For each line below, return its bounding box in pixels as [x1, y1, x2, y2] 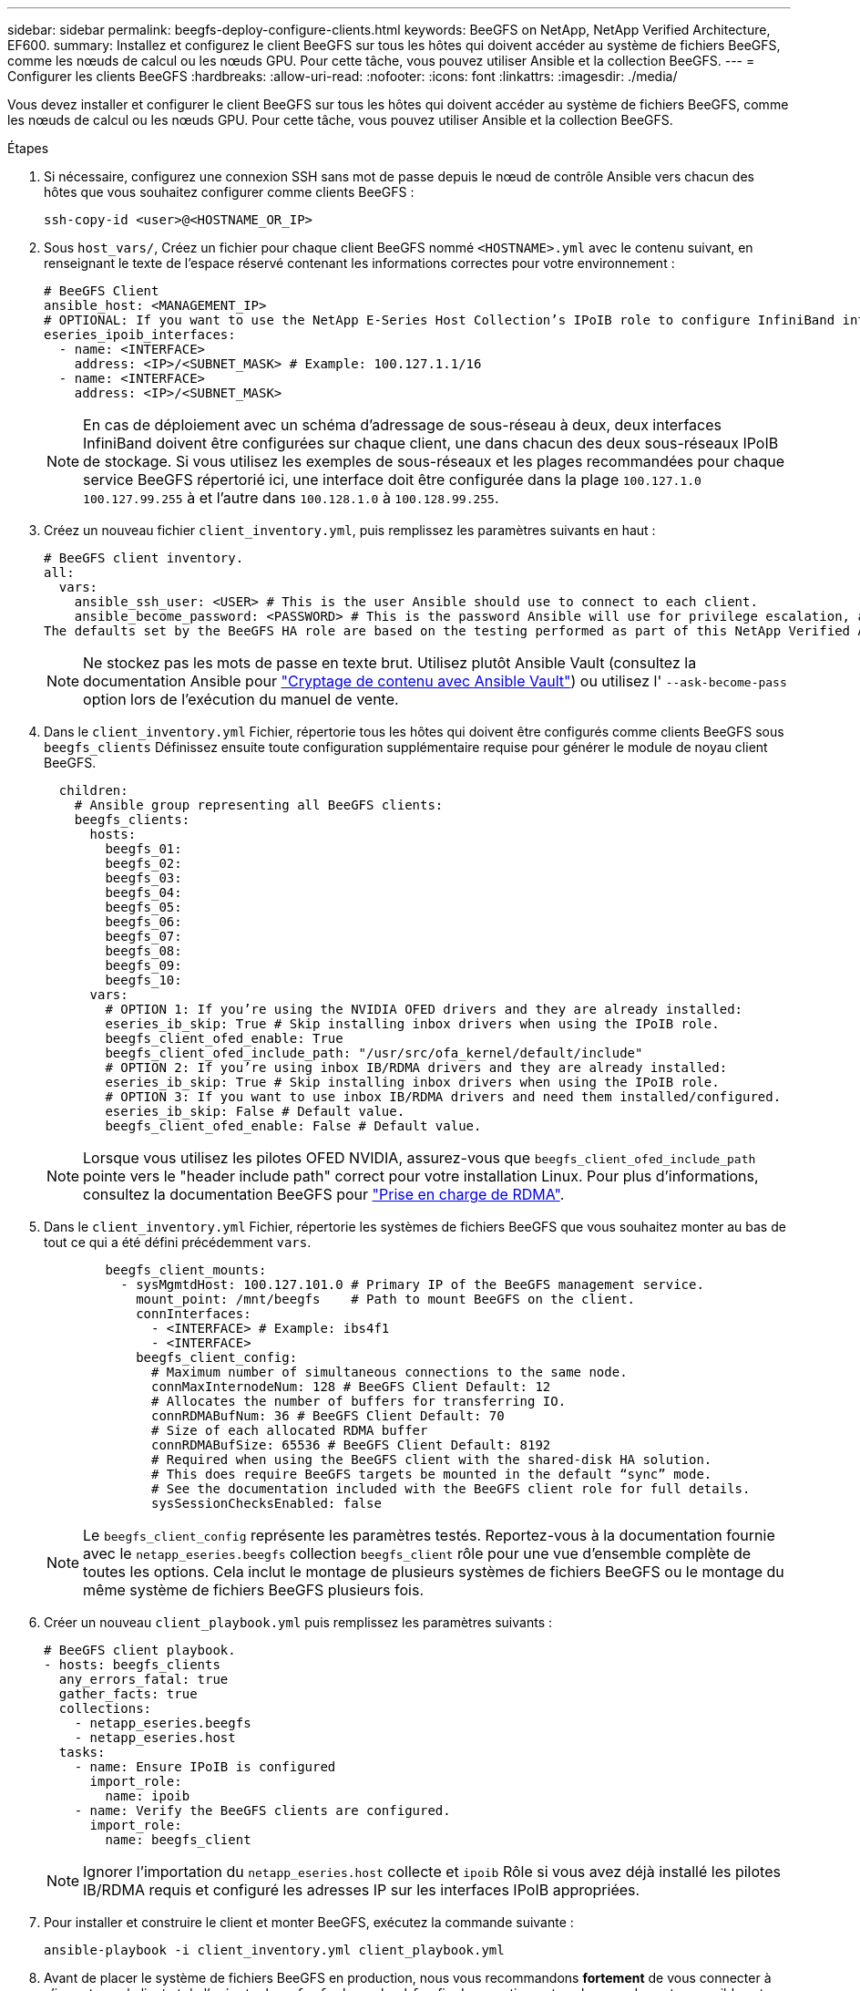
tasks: [58, 1745, 106, 1759]
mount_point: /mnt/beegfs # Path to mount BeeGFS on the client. [136, 1292, 636, 1306]
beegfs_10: [105, 973, 182, 987]
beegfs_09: [105, 958, 182, 973]
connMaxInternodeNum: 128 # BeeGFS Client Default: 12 [151, 1379, 551, 1394]
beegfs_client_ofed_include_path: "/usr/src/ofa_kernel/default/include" [105, 1046, 643, 1060]
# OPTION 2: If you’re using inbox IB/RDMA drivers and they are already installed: [105, 1060, 728, 1075]
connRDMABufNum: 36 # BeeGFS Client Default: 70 [151, 1408, 505, 1423]
